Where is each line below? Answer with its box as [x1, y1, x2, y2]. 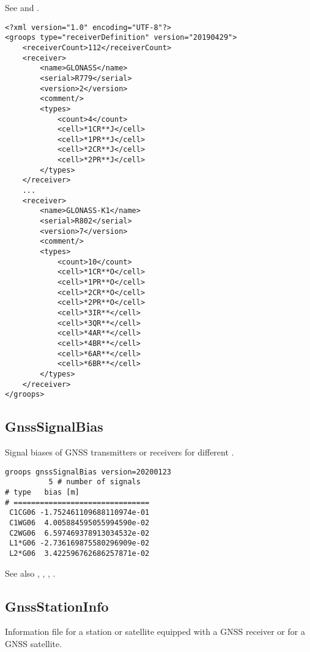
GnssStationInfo [5, 596, 109, 615]
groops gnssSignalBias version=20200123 [5, 467, 172, 476]
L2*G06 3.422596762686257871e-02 [9, 549, 150, 558]
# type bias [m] [5, 487, 79, 496]
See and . [5, 1, 39, 13]
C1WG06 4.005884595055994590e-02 [9, 518, 150, 527]
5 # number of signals [48, 478, 141, 487]
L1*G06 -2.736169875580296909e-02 [9, 539, 150, 548]
